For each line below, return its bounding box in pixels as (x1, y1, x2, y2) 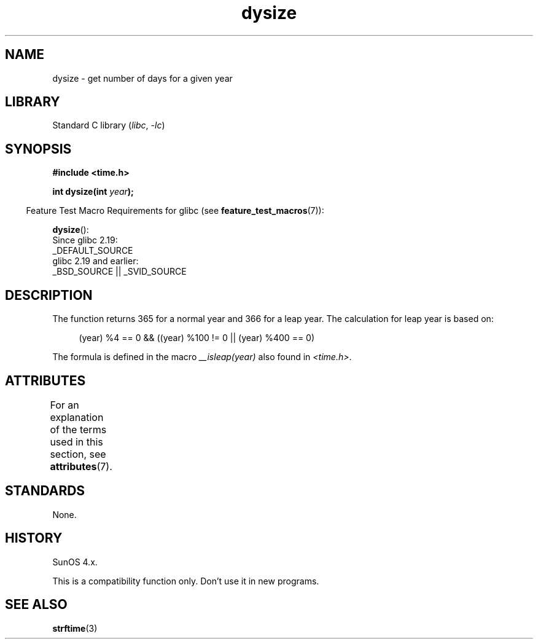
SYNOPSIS (5, 141, 72, 157)
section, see (50, 447, 106, 460)
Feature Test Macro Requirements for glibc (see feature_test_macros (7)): (26, 205, 324, 216)
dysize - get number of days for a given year (52, 73, 233, 84)
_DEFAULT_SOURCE (52, 245, 133, 256)
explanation (50, 410, 104, 423)
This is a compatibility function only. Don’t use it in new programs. (52, 575, 319, 586)
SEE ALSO (5, 597, 68, 613)
